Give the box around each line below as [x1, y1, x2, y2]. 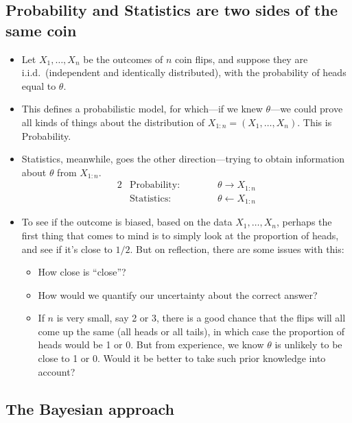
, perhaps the [276, 215, 332, 229]
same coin [5, 19, 77, 40]
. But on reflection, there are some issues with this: [130, 241, 344, 256]
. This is [297, 114, 332, 129]
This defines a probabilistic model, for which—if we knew [21, 101, 263, 116]
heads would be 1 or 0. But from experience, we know [38, 337, 264, 352]
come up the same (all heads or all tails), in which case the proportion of [38, 324, 345, 338]
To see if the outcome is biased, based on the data [21, 215, 233, 229]
